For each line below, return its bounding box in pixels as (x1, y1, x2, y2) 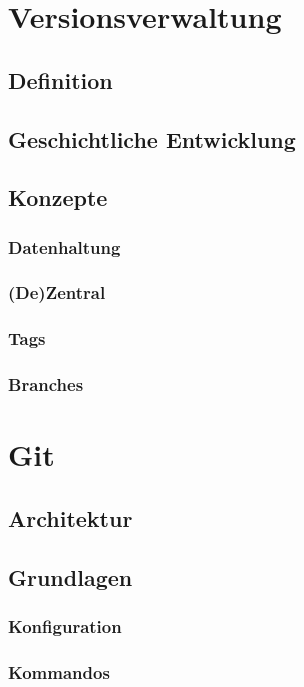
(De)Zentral (8, 280, 106, 305)
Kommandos (8, 659, 110, 684)
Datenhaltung (8, 234, 121, 259)
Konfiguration (8, 613, 122, 638)
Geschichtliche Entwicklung (8, 123, 296, 154)
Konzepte (8, 182, 108, 213)
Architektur (8, 502, 133, 533)
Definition (8, 64, 113, 95)
